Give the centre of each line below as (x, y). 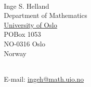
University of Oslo (31, 24)
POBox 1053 (22, 34)
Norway (15, 53)
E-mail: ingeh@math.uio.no (44, 79)
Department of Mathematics (45, 15)
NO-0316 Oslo (25, 43)
